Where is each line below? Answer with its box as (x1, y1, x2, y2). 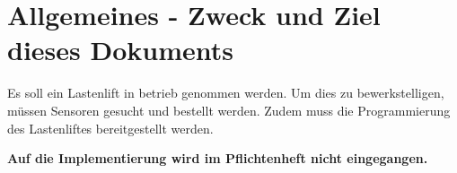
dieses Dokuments (7, 31, 233, 68)
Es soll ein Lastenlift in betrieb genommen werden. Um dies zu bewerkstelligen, (7, 83, 444, 102)
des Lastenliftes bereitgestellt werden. (7, 118, 214, 137)
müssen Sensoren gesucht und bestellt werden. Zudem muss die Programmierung (7, 100, 451, 119)
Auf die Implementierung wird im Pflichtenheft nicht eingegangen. (7, 149, 428, 168)
